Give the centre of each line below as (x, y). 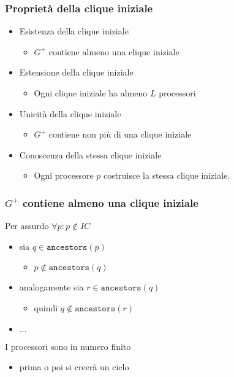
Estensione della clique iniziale (76, 72)
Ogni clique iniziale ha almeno (91, 93)
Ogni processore (64, 175)
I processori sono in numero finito (68, 346)
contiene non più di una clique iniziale (120, 134)
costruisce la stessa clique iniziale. (167, 175)
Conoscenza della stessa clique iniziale (90, 154)
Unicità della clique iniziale (70, 113)
